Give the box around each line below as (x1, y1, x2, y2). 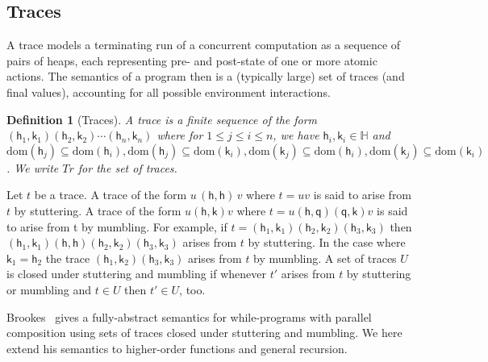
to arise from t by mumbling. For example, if (6, 218, 227, 235)
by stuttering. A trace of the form (14, 202, 181, 218)
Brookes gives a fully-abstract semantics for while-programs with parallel (6, 308, 372, 325)
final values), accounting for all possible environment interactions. (6, 83, 331, 100)
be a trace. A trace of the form (34, 186, 187, 203)
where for (156, 127, 203, 144)
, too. (179, 281, 206, 298)
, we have (273, 127, 319, 144)
